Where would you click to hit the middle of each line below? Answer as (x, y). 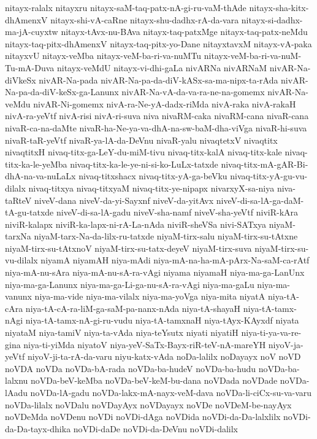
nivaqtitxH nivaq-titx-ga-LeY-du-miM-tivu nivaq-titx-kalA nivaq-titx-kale (143, 152)
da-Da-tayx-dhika (38, 428)
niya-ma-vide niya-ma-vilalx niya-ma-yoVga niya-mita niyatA (150, 296)
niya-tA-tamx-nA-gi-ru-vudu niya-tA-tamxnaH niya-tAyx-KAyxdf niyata (162, 320)
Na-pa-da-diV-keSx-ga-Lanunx (62, 92)
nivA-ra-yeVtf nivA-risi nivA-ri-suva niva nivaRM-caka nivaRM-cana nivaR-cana (157, 116)
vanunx (18, 296)
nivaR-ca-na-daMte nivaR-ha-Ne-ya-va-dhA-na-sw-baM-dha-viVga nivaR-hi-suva (156, 127)
